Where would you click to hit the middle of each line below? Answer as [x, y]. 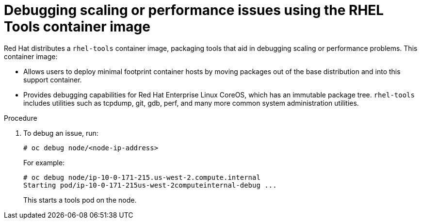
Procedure [21, 118]
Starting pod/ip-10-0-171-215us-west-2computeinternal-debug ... [150, 185]
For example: [44, 162]
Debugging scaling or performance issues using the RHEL [194, 10]
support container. [53, 80]
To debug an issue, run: [61, 133]
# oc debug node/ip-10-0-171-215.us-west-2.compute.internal [142, 177]
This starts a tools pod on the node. [80, 200]
